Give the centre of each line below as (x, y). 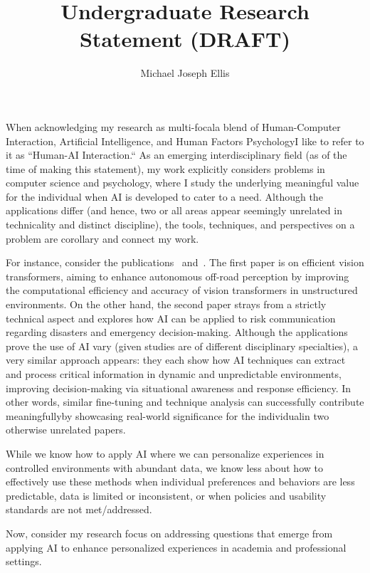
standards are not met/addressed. (79, 509)
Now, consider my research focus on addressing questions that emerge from (169, 533)
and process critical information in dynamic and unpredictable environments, (174, 374)
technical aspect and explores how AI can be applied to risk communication (171, 318)
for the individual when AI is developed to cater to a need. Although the (164, 196)
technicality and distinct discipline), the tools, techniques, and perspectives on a (180, 225)
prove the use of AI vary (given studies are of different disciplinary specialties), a (182, 346)
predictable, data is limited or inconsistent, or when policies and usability (166, 495)
